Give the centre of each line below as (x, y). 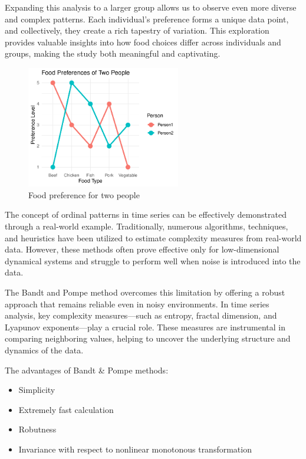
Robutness (37, 429)
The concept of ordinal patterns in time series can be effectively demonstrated (146, 214)
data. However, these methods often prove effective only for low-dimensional (142, 249)
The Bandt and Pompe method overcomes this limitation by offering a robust (145, 292)
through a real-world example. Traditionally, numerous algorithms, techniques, (147, 226)
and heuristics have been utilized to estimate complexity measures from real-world (153, 237)
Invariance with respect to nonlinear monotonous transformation (135, 449)
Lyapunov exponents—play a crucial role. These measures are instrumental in (145, 327)
